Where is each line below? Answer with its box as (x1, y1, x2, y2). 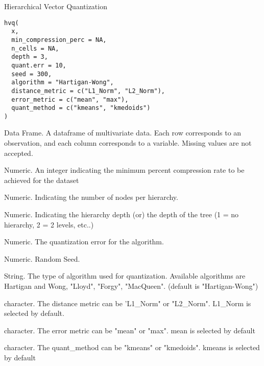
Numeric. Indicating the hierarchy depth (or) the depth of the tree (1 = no (4, 209, 239, 220)
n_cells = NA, (11, 44, 59, 52)
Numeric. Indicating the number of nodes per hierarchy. (4, 192, 178, 202)
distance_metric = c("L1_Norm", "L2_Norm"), (11, 87, 165, 95)
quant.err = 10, (11, 61, 66, 69)
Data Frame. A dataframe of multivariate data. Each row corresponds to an (4, 127, 242, 138)
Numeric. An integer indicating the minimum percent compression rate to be (4, 165, 245, 175)
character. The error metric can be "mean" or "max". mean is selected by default (4, 325, 255, 335)
